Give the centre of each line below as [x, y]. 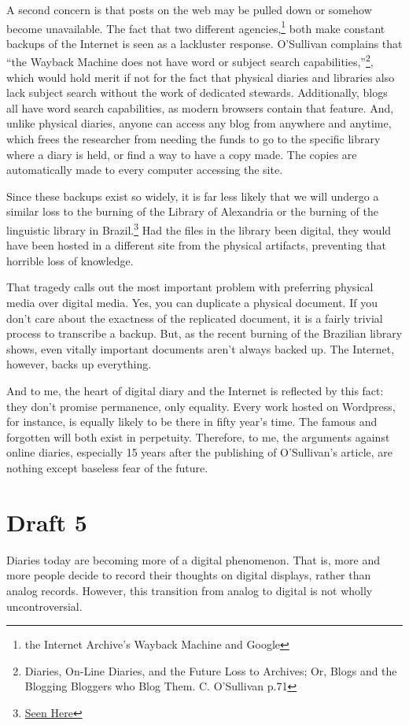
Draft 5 [47, 522]
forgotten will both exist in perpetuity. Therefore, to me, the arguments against [198, 436]
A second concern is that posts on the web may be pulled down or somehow [189, 9]
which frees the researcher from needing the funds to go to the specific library [193, 139]
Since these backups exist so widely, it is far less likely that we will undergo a [193, 196]
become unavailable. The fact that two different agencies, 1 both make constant [196, 27]
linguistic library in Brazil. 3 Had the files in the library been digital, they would [199, 229]
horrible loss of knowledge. [70, 260]
